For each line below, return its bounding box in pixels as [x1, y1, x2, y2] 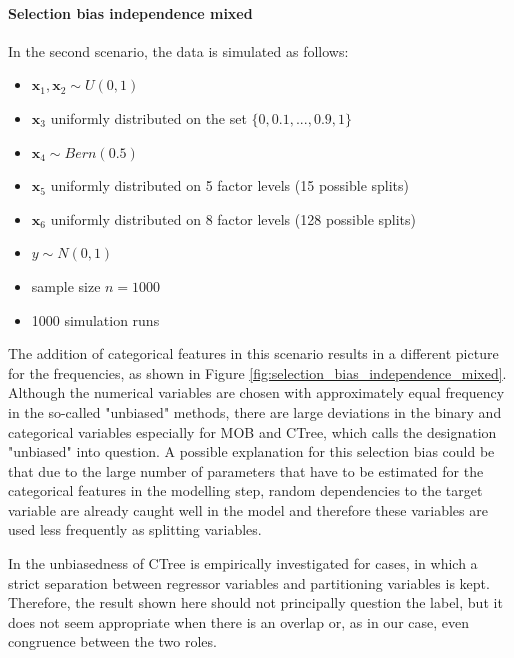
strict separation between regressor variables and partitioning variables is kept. [8, 572, 490, 593]
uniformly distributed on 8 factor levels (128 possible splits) [50, 208, 417, 229]
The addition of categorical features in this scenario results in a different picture [8, 343, 499, 364]
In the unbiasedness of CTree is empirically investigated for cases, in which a [8, 553, 478, 574]
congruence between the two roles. [8, 631, 217, 652]
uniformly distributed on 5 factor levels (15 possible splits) [50, 175, 410, 196]
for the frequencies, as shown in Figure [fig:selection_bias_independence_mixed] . [8, 362, 507, 383]
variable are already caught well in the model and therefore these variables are [8, 499, 488, 520]
